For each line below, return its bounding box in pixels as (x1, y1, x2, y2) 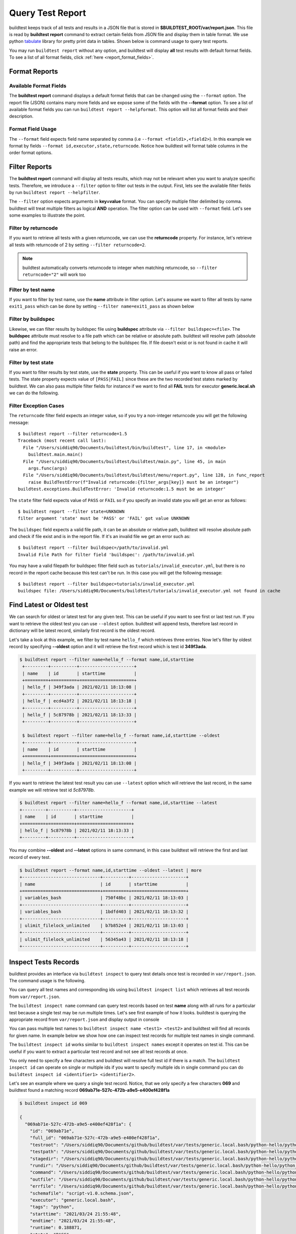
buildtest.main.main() (28, 452, 83, 458)
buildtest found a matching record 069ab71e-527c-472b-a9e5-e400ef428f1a (9, 1087, 170, 1093)
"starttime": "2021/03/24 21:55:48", (30, 1211, 121, 1217)
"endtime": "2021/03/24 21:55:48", (30, 1218, 116, 1224)
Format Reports (9, 67, 58, 76)
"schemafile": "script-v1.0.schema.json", (30, 1190, 134, 1196)
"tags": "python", (30, 1204, 74, 1210)
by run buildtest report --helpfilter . (9, 190, 101, 195)
